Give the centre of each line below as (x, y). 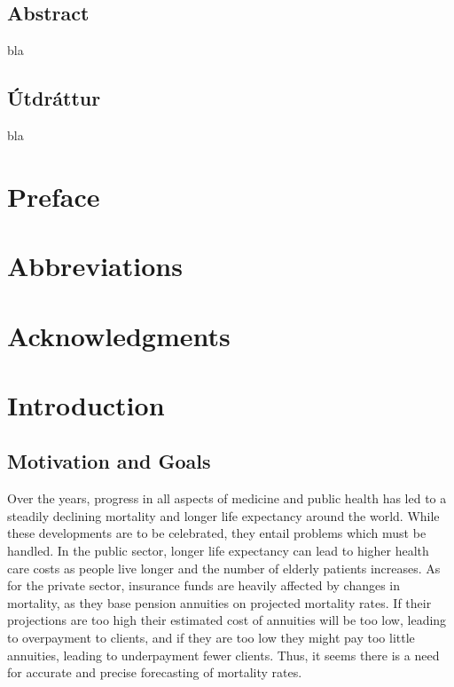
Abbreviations (95, 266)
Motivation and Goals (109, 461)
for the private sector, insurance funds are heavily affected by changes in (204, 585)
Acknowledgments (119, 335)
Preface (54, 196)
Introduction (86, 404)
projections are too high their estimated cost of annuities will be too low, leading (227, 620)
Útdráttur (54, 98)
